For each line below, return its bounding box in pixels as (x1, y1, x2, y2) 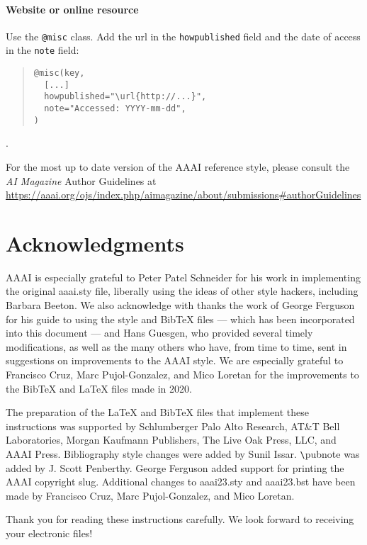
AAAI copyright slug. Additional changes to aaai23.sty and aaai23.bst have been (6, 474, 356, 489)
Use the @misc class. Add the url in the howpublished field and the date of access (6, 28, 361, 43)
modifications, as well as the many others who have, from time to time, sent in (6, 339, 347, 354)
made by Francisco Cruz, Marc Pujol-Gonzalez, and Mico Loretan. (6, 488, 295, 502)
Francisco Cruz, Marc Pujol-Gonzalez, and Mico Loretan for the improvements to (6, 367, 359, 382)
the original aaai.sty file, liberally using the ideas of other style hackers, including (6, 283, 358, 298)
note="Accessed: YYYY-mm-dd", (44, 103, 186, 114)
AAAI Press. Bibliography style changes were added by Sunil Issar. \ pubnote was (6, 446, 360, 461)
